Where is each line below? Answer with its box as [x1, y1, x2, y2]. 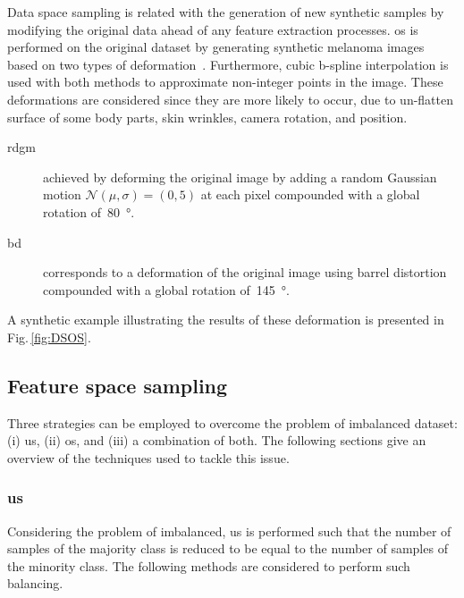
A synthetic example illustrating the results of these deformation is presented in [7, 310, 444, 329]
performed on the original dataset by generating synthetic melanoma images [7, 38, 425, 56]
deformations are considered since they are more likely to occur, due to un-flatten [7, 89, 453, 108]
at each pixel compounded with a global [200, 185, 420, 204]
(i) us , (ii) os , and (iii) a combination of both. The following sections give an [7, 431, 426, 450]
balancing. [7, 574, 63, 593]
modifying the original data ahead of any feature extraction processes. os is [7, 20, 418, 38]
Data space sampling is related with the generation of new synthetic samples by [7, 3, 444, 21]
